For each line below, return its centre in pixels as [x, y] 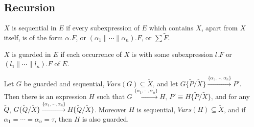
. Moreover [110, 109]
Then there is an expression [45, 96]
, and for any [231, 96]
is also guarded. [106, 118]
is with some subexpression [172, 54]
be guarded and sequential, [64, 83]
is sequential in [34, 28]
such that [111, 96]
